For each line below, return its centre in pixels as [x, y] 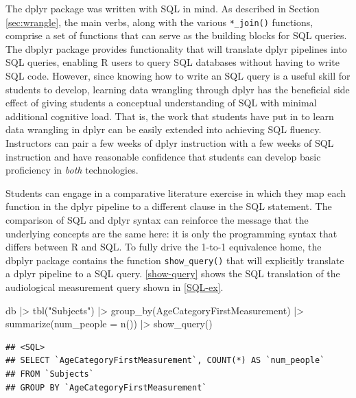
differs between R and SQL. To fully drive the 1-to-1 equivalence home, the [164, 247]
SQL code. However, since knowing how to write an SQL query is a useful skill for [178, 76]
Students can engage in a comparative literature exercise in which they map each [176, 192]
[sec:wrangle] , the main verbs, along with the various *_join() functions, [159, 22]
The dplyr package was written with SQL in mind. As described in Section [163, 8]
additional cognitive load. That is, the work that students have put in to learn [170, 116]
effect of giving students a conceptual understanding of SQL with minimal [161, 103]
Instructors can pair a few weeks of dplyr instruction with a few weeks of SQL [170, 143]
